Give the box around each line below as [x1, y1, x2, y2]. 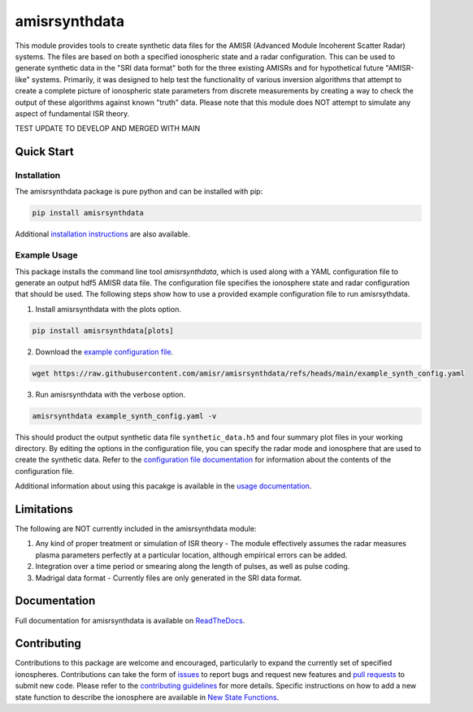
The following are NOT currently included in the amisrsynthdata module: [15, 524, 257, 534]
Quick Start [15, 145, 74, 158]
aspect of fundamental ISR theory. [15, 108, 130, 118]
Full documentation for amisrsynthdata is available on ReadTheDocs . [15, 615, 245, 625]
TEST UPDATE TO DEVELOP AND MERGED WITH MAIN [15, 124, 201, 133]
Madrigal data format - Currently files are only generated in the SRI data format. [35, 573, 302, 583]
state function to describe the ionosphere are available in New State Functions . [15, 692, 280, 702]
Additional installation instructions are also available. [15, 229, 191, 239]
